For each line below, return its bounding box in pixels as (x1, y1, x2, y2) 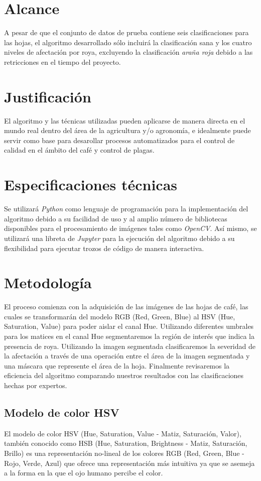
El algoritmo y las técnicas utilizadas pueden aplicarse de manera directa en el (4, 115, 245, 126)
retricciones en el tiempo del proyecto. (4, 56, 121, 67)
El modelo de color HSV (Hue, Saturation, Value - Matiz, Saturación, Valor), (4, 428, 241, 438)
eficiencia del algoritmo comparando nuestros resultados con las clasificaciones (4, 370, 244, 381)
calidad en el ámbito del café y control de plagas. (4, 145, 155, 155)
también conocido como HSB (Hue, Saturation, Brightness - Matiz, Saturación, (4, 438, 247, 448)
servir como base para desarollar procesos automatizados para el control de (4, 135, 235, 145)
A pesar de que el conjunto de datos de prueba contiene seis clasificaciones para (4, 27, 249, 38)
